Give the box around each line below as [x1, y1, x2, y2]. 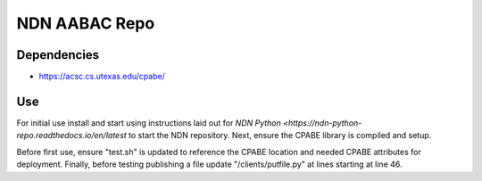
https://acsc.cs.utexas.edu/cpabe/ [38, 71, 165, 82]
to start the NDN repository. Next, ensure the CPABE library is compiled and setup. [128, 130, 432, 141]
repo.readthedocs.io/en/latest [16, 130, 127, 141]
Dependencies [16, 47, 100, 62]
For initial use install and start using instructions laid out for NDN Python [16, 117, 281, 128]
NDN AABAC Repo [16, 13, 155, 33]
